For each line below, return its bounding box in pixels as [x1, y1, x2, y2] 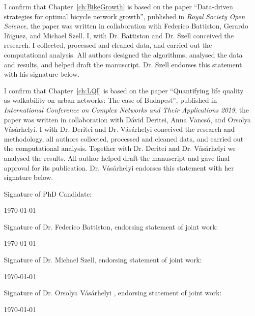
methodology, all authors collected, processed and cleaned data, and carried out [4, 133, 244, 144]
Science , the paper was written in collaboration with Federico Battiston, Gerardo [4, 21, 249, 31]
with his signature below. [4, 69, 80, 79]
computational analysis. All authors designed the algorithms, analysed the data [4, 49, 243, 59]
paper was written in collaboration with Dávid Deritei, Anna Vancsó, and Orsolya [4, 114, 251, 124]
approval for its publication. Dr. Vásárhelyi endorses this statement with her [4, 162, 234, 172]
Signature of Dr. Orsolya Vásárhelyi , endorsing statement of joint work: [4, 287, 222, 298]
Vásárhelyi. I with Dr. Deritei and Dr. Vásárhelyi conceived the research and [4, 124, 235, 134]
